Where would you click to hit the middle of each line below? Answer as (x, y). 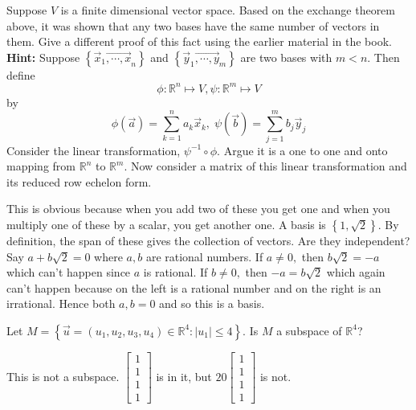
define (21, 74)
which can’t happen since (69, 272)
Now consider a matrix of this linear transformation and (269, 166)
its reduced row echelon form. (79, 181)
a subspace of (309, 330)
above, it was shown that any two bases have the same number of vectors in (193, 25)
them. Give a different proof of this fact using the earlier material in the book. (199, 41)
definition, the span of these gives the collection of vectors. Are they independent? (208, 240)
